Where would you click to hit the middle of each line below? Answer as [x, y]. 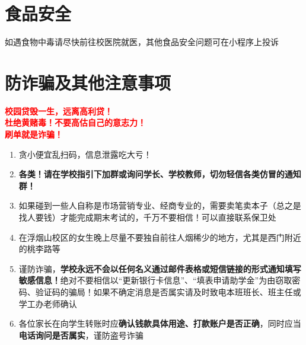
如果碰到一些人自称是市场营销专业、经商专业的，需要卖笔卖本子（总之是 [160, 205]
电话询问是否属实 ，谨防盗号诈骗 [81, 335]
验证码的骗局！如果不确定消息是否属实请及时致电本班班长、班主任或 [168, 291]
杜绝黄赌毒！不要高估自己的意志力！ [75, 122]
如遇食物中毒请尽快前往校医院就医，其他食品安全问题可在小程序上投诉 [142, 42]
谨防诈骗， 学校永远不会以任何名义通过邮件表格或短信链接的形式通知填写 [160, 268]
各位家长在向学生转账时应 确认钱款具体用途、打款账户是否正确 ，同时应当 [160, 323]
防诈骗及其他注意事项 [88, 82]
